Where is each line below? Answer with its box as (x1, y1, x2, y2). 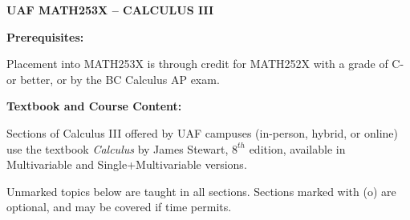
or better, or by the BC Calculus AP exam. (6, 70, 220, 87)
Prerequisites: (6, 28, 84, 45)
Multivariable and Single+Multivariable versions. (6, 156, 247, 173)
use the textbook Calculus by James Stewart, (6, 140, 229, 157)
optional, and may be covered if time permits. (6, 198, 232, 215)
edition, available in (249, 140, 346, 157)
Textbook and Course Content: (6, 98, 182, 114)
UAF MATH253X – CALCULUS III (6, 2, 214, 18)
